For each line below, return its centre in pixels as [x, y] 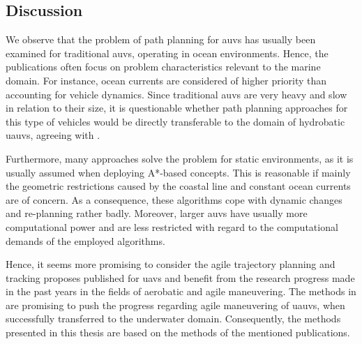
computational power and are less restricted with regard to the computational [172, 226]
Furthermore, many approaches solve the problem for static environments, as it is [180, 158]
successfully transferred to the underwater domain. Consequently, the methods [173, 319]
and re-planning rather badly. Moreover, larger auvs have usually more [157, 213]
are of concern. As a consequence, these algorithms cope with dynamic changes [174, 199]
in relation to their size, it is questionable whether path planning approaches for [177, 108]
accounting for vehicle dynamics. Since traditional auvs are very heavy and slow [176, 94]
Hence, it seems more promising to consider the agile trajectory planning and [171, 264]
